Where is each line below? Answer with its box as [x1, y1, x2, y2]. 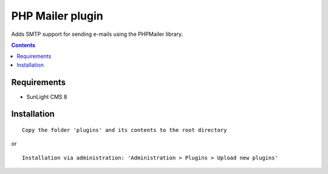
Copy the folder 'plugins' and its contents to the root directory [22, 127, 227, 134]
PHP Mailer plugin [11, 9, 103, 23]
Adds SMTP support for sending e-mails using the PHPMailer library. [11, 30, 183, 38]
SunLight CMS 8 [26, 93, 67, 100]
